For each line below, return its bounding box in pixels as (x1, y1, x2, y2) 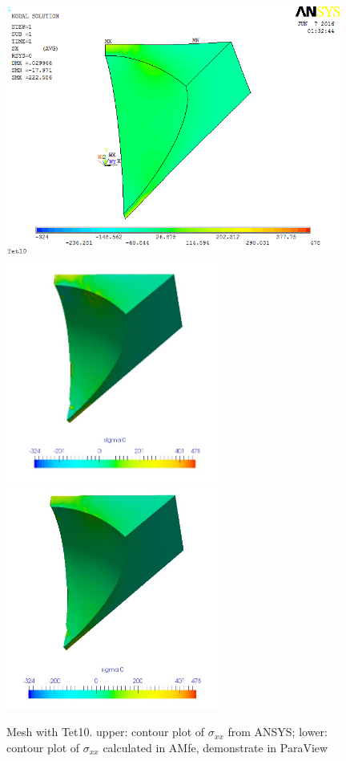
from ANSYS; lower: (227, 723, 328, 740)
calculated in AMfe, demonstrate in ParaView (103, 739, 328, 755)
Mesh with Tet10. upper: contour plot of (6, 723, 205, 740)
